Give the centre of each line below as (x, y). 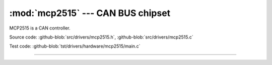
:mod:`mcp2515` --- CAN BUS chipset (90, 13)
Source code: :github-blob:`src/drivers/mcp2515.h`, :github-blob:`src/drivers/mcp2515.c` (101, 37)
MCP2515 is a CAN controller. (40, 28)
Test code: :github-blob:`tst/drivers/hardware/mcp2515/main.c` (75, 46)
